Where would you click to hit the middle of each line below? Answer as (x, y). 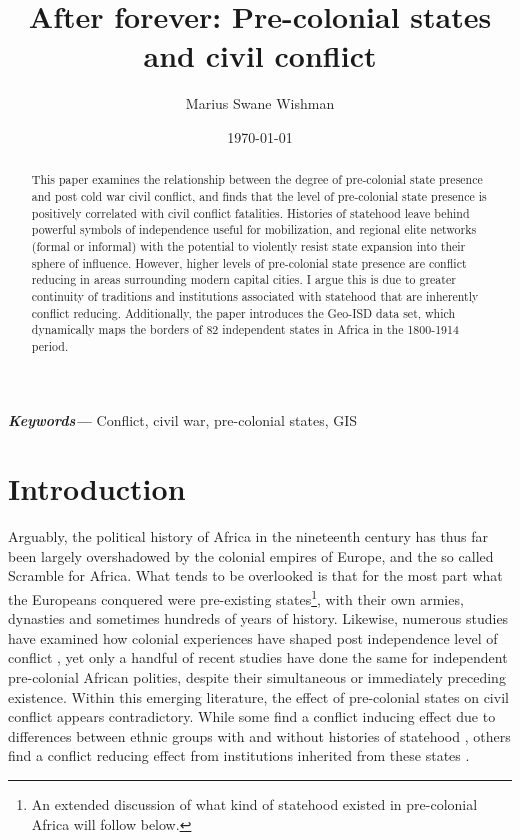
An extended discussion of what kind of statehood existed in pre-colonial (254, 804)
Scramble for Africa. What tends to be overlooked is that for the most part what (255, 575)
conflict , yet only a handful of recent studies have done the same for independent (258, 657)
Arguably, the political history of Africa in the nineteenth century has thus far (248, 536)
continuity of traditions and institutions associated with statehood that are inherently (255, 295)
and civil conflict (260, 55)
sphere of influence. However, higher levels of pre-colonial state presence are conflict (249, 262)
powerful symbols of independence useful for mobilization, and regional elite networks (254, 229)
